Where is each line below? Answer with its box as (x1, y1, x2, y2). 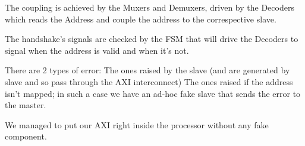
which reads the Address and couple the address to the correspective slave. (5, 12, 276, 25)
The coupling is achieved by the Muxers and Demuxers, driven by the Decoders (5, 1, 294, 13)
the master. (5, 99, 46, 111)
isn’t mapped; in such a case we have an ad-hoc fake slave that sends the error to (5, 87, 301, 99)
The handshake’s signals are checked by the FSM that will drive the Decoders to (5, 33, 298, 45)
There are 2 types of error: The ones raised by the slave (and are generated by (5, 64, 290, 76)
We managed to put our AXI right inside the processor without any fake (5, 118, 269, 131)
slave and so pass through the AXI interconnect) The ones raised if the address (5, 75, 293, 87)
